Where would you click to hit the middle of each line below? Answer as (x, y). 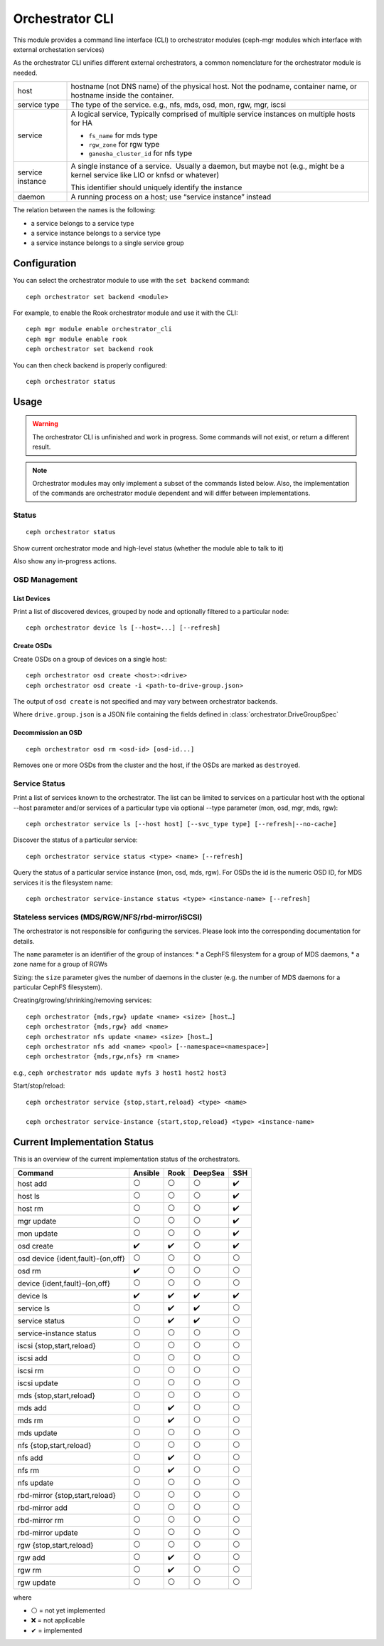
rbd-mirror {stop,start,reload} (67, 1496)
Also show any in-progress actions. (65, 561)
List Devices (32, 598)
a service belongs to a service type (82, 223)
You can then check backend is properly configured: (90, 365)
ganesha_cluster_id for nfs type (140, 153)
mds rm (30, 1421)
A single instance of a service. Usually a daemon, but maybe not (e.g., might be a (208, 166)
